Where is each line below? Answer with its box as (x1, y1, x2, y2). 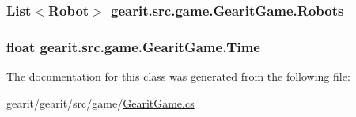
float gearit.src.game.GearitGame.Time (6, 36, 260, 56)
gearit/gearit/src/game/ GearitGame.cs (6, 94, 195, 111)
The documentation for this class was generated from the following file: (6, 68, 350, 85)
